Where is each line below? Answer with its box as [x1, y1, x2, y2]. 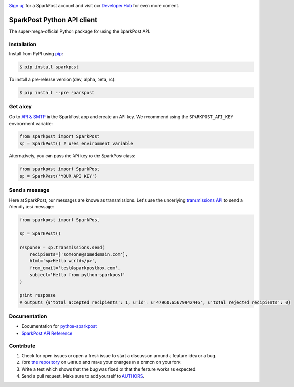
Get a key [9, 103, 32, 110]
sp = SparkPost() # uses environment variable [19, 140, 133, 146]
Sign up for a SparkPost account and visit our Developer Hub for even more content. [9, 3, 180, 8]
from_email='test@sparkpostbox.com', [29, 265, 121, 271]
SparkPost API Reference [21, 330, 73, 336]
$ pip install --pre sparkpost [19, 90, 95, 95]
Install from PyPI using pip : [9, 51, 63, 57]
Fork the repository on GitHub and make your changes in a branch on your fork [21, 360, 181, 365]
